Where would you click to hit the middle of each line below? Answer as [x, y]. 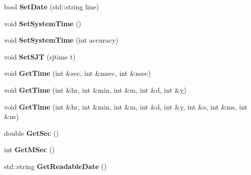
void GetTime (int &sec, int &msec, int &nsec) [77, 73]
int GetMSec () [30, 149]
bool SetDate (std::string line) [52, 6]
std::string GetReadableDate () [55, 166]
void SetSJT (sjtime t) [40, 56]
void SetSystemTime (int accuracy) [61, 40]
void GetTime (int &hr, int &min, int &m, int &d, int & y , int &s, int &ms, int [126, 106]
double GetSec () [31, 133]
